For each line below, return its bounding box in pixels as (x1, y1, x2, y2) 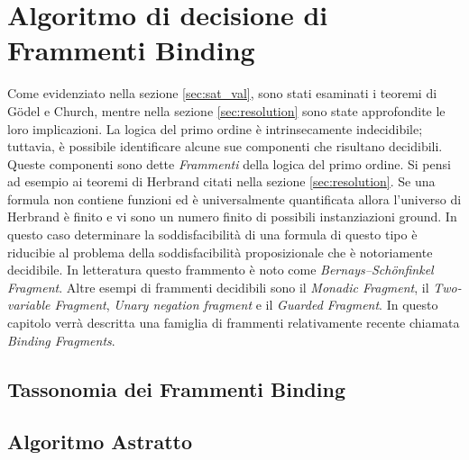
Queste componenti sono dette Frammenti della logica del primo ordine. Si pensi (7, 154, 451, 173)
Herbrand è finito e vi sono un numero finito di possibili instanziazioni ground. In (7, 207, 457, 226)
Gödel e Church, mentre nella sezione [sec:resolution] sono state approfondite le (7, 101, 446, 120)
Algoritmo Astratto (7, 428, 193, 455)
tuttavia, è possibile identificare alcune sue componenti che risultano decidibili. (7, 137, 443, 156)
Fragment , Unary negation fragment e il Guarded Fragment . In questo (54, 295, 438, 314)
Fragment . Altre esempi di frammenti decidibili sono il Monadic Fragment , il (7, 277, 429, 296)
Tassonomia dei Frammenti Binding (7, 374, 345, 402)
